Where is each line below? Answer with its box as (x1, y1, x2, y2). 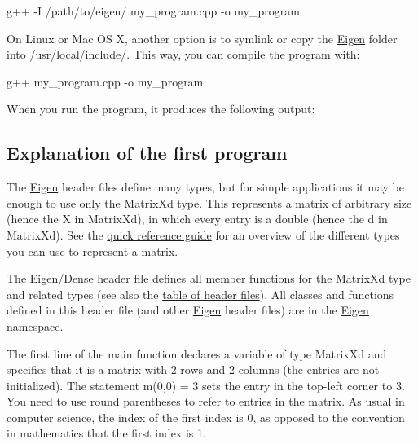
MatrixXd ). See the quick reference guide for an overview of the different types (7, 226, 400, 243)
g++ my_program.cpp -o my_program (7, 73, 204, 90)
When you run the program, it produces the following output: (7, 100, 315, 117)
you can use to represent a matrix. (7, 242, 178, 259)
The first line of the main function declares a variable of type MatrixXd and (7, 345, 387, 362)
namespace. (7, 317, 64, 334)
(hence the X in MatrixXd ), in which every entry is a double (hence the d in (7, 210, 388, 227)
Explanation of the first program (7, 140, 288, 165)
